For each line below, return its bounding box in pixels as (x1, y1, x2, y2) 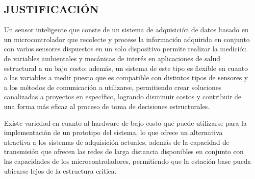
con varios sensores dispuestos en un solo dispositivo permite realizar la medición (4, 44, 247, 54)
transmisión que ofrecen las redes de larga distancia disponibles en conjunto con (4, 146, 244, 157)
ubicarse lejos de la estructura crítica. (4, 165, 117, 176)
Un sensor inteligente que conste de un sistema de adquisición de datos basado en (4, 24, 249, 35)
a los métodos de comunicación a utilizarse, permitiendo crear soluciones (4, 82, 222, 92)
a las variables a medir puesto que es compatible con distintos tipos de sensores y (4, 72, 248, 83)
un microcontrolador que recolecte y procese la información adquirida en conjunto (4, 34, 250, 44)
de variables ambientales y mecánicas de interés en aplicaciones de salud (4, 53, 221, 63)
